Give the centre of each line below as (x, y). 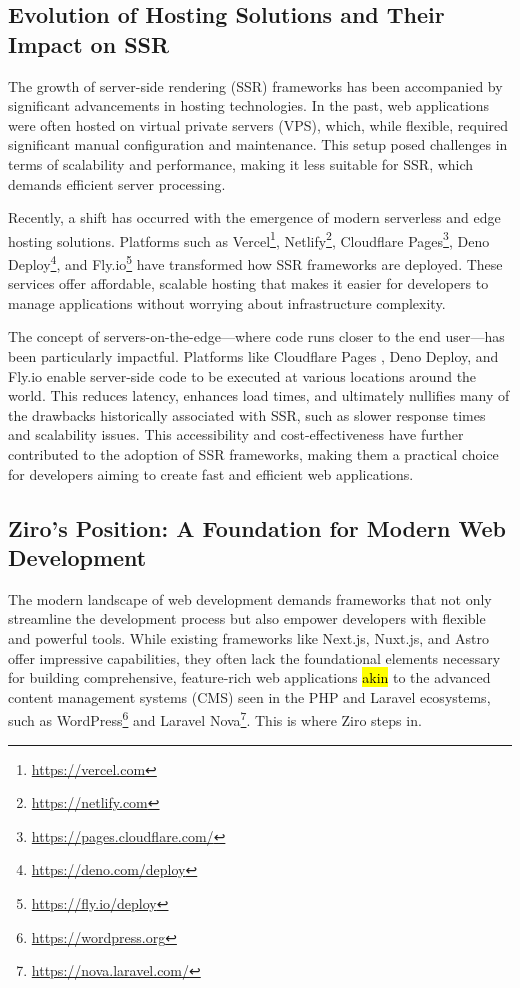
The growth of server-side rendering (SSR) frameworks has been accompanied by (255, 85)
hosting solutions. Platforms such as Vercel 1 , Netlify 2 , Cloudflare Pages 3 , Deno (249, 239)
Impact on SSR (89, 43)
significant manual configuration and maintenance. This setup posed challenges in (258, 144)
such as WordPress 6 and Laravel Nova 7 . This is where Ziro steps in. (215, 718)
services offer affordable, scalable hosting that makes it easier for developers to (248, 283)
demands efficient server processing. (117, 183)
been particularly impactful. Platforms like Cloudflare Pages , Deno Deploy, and (253, 356)
